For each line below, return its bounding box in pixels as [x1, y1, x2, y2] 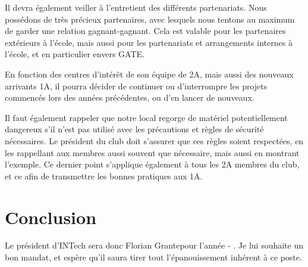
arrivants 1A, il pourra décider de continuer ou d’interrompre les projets [5, 79, 268, 92]
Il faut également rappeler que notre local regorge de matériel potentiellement [5, 111, 288, 123]
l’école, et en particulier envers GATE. [5, 48, 144, 60]
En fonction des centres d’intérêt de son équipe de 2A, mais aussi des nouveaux [5, 67, 294, 80]
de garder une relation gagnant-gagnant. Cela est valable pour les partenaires [5, 24, 286, 37]
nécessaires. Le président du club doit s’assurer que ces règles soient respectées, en [5, 134, 304, 147]
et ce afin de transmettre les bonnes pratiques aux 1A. [5, 169, 203, 182]
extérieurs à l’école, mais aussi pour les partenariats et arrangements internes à [5, 36, 293, 48]
